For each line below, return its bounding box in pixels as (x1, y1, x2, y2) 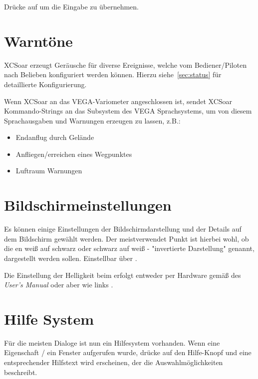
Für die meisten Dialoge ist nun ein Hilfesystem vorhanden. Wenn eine (4, 337, 220, 348)
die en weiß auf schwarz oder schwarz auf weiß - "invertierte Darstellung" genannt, (4, 243, 255, 253)
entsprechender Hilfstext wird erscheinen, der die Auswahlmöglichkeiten (4, 357, 223, 368)
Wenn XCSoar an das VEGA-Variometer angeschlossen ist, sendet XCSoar (4, 96, 233, 106)
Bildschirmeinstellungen (4, 195, 172, 215)
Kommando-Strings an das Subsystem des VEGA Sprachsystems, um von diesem (4, 106, 252, 116)
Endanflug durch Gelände (15, 132, 94, 142)
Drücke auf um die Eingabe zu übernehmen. (4, 1, 139, 11)
